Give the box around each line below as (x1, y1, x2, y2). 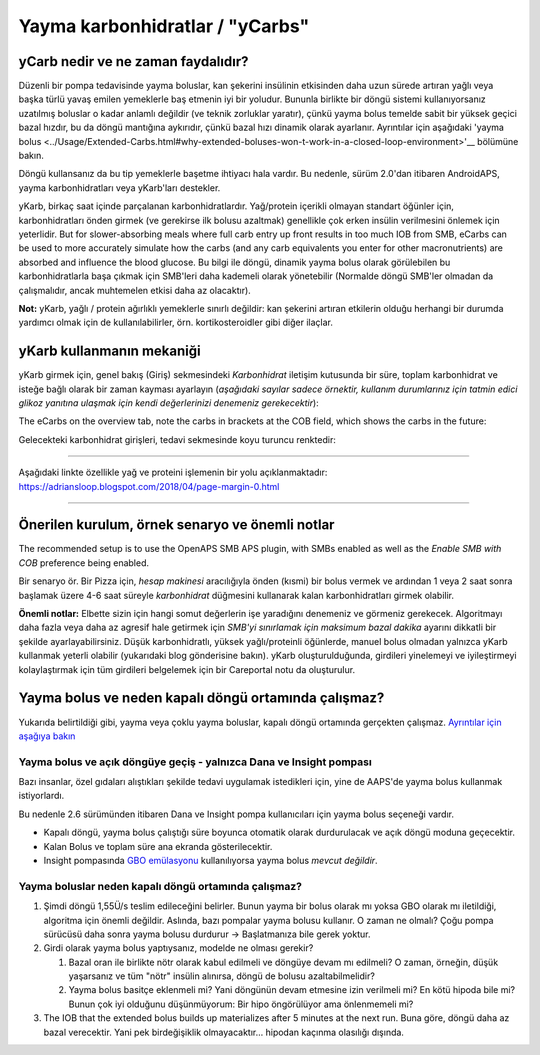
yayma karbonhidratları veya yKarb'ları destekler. (18, 181, 221, 194)
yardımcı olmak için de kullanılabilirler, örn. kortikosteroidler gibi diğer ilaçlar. (18, 316, 334, 329)
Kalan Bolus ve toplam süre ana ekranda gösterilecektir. (43, 840, 273, 852)
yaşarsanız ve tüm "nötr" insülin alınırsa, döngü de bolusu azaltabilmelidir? (68, 970, 375, 982)
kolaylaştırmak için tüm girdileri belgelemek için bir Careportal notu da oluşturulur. (18, 663, 355, 675)
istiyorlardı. (18, 790, 65, 802)
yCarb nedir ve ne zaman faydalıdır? (18, 53, 249, 70)
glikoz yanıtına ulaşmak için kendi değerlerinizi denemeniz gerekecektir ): (18, 397, 319, 409)
